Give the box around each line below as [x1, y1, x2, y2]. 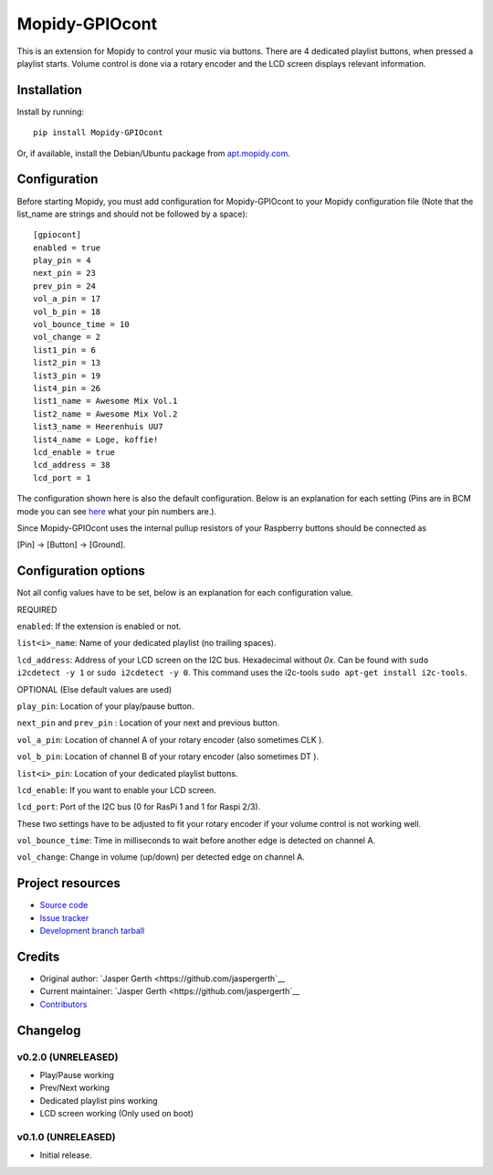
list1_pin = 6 [33, 344, 96, 355]
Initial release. [39, 1149, 92, 1160]
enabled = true [33, 242, 101, 253]
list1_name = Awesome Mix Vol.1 [33, 396, 178, 407]
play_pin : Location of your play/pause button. [16, 700, 194, 712]
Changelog [16, 1022, 81, 1038]
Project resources [16, 875, 121, 891]
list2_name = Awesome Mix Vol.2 [33, 408, 178, 419]
